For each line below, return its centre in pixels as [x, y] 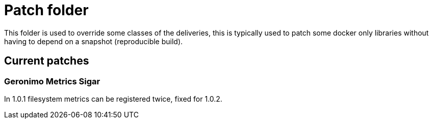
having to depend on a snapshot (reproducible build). [94, 41]
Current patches [47, 61]
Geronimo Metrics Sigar [52, 81]
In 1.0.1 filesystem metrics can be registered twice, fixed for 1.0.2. [113, 99]
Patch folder [46, 10]
